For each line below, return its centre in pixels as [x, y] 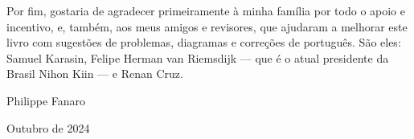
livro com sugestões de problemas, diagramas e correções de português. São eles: [204, 42]
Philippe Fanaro [46, 100]
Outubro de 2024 [48, 127]
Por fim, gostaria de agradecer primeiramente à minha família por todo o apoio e [206, 10]
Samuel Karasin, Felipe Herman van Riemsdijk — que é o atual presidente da [198, 57]
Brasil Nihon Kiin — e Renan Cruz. [95, 74]
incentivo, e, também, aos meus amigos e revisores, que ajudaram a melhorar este [207, 26]
